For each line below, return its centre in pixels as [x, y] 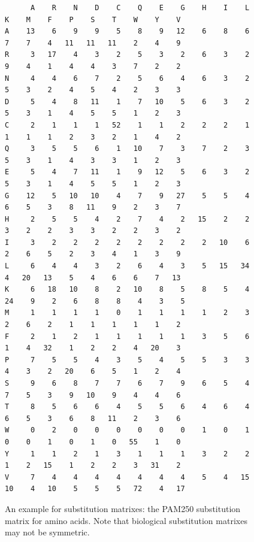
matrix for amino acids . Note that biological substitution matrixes [126, 520]
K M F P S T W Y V [93, 19]
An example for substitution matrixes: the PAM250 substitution [123, 508]
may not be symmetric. [47, 532]
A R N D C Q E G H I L [140, 8]
